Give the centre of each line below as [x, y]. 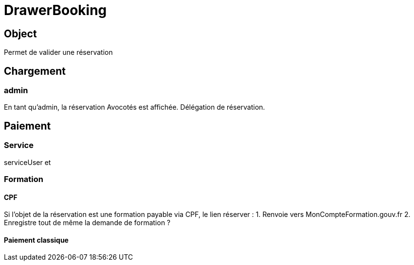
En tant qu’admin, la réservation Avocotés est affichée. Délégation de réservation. [135, 107]
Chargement [35, 71]
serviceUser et [27, 162]
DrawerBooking [55, 10]
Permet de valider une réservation [58, 52]
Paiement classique [36, 240]
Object [20, 33]
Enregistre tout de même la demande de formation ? [87, 223]
